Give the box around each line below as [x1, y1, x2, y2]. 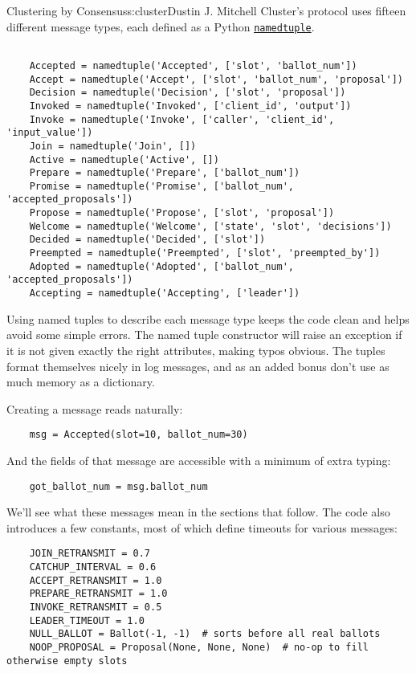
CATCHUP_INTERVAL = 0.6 [29, 561, 157, 573]
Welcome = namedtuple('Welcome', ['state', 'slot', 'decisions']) [29, 220, 392, 232]
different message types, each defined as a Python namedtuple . [6, 18, 315, 35]
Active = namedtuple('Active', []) [29, 153, 219, 165]
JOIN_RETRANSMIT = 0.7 [29, 548, 150, 560]
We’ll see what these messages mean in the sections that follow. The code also [6, 504, 390, 520]
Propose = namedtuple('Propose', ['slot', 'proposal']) [29, 207, 335, 219]
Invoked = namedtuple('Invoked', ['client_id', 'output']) [29, 100, 352, 112]
